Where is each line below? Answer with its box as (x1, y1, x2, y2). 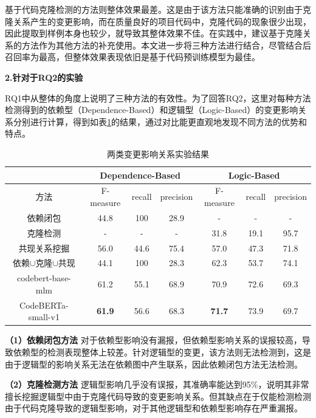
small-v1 (28, 310, 60, 323)
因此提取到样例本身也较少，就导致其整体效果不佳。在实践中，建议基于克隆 (5, 27, 303, 39)
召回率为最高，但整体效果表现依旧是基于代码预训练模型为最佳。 (5, 50, 260, 63)
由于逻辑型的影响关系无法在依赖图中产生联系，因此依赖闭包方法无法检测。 (5, 357, 303, 370)
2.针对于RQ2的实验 (5, 70, 83, 83)
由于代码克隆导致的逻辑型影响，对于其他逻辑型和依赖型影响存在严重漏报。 (5, 402, 303, 414)
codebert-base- (16, 272, 71, 284)
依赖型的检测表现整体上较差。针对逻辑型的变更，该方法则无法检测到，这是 (13, 345, 311, 358)
